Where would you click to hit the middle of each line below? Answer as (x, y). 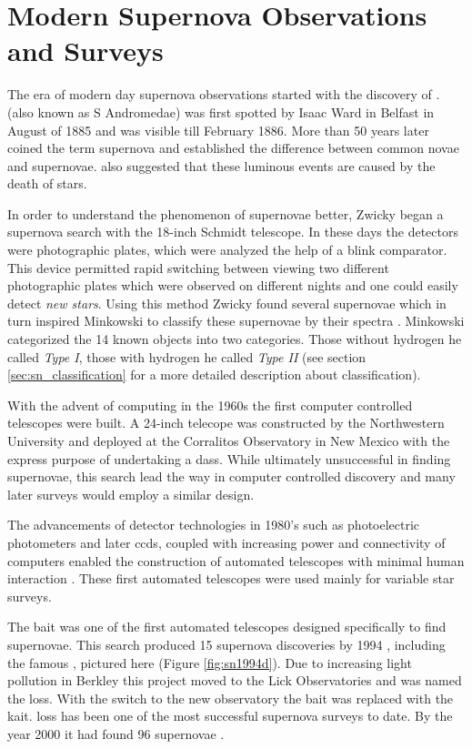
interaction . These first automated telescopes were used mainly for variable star (231, 578)
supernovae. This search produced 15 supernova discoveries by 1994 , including (226, 644)
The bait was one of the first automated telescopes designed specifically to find (227, 627)
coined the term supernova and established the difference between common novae (233, 148)
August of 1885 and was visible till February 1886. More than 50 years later (218, 130)
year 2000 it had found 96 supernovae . (116, 733)
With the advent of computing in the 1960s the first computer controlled (210, 405)
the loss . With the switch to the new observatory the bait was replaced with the (231, 698)
